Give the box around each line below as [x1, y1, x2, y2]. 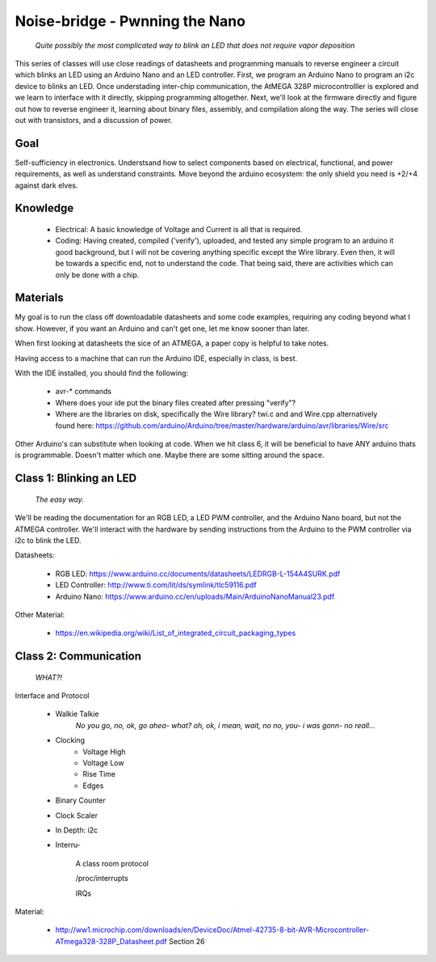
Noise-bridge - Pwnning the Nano [15, 12, 246, 30]
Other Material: [15, 609, 65, 619]
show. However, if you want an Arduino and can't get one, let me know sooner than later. [15, 324, 310, 333]
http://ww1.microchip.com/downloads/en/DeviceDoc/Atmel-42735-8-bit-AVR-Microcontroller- [55, 925, 370, 934]
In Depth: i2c [55, 825, 99, 835]
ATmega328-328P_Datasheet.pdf [55, 936, 167, 946]
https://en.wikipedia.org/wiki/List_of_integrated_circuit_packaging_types [55, 628, 296, 638]
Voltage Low [82, 758, 124, 768]
